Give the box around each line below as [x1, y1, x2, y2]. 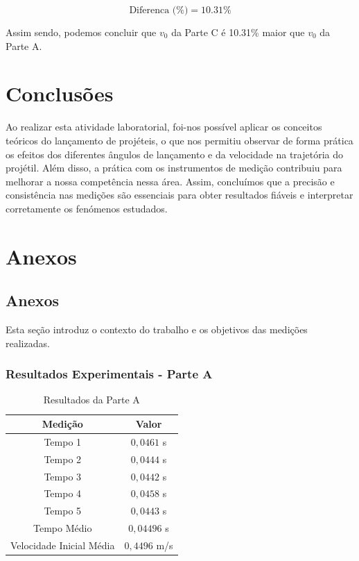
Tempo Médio [33, 521, 92, 535]
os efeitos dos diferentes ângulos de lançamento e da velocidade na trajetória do [6, 146, 343, 161]
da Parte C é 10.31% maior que [171, 25, 305, 39]
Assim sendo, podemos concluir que [6, 25, 157, 39]
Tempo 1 [44, 434, 82, 449]
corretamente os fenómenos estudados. [6, 201, 168, 215]
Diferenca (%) [129, 6, 189, 15]
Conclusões [6, 79, 114, 108]
